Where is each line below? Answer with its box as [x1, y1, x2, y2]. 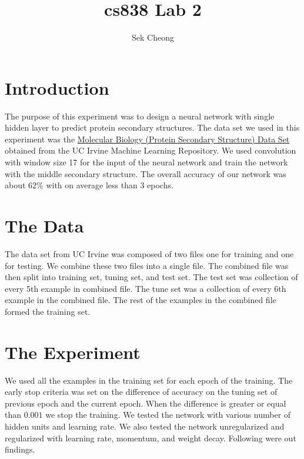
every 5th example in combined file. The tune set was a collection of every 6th [5, 282, 286, 294]
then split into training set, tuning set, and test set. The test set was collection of [5, 271, 298, 283]
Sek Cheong [132, 31, 174, 44]
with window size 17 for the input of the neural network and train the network [5, 156, 288, 168]
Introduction [5, 75, 109, 99]
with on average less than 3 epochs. [46, 179, 173, 191]
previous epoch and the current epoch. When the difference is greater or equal [5, 397, 286, 409]
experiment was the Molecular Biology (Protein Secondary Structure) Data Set [5, 132, 290, 145]
